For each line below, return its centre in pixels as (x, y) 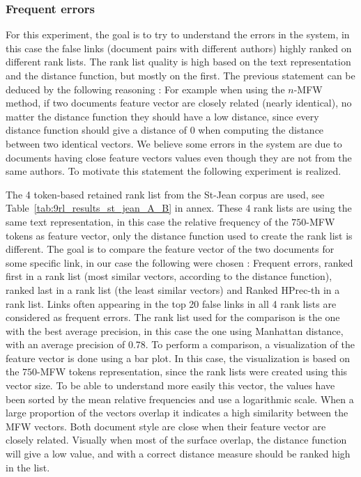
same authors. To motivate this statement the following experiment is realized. (174, 171)
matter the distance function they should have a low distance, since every (162, 116)
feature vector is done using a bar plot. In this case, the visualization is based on (178, 358)
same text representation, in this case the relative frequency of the (147, 221)
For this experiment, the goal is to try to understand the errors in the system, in (178, 34)
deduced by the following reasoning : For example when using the (145, 89)
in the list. (28, 467)
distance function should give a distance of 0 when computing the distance (165, 130)
